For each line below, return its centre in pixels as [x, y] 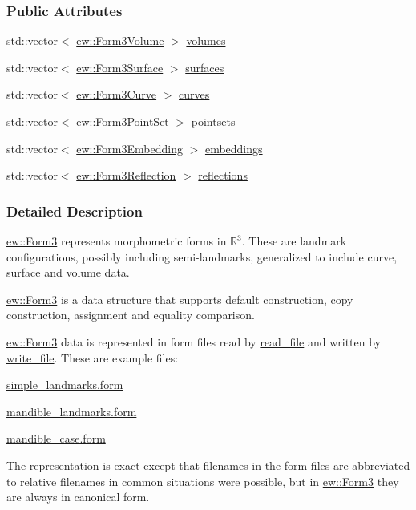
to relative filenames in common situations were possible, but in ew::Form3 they [203, 481]
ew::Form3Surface [120, 67]
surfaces [205, 67]
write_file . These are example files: [93, 357]
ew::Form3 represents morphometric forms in [117, 241]
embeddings [234, 148]
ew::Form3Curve [117, 94]
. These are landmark [294, 241]
